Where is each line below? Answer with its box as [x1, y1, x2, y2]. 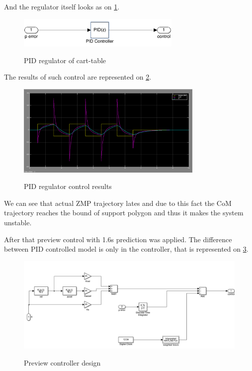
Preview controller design [24, 357, 101, 368]
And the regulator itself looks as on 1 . [4, 1, 120, 11]
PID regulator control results [24, 181, 112, 191]
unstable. [4, 217, 32, 227]
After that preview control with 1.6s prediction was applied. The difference [4, 234, 232, 244]
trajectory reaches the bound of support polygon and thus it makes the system [4, 207, 244, 218]
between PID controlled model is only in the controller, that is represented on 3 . [4, 244, 249, 254]
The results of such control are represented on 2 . [4, 72, 152, 82]
